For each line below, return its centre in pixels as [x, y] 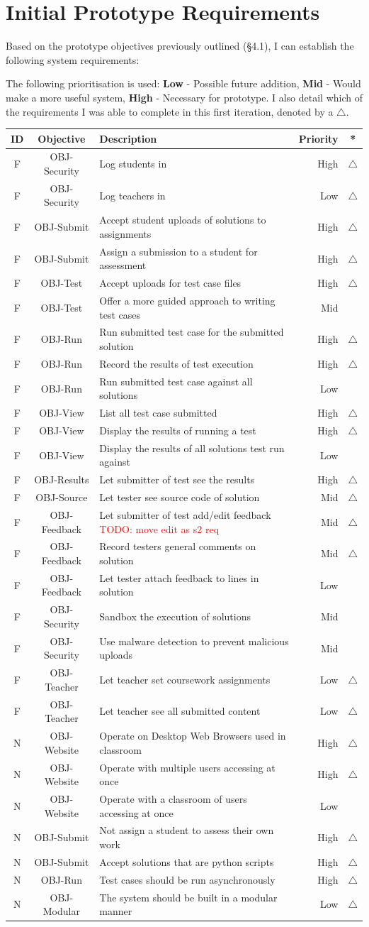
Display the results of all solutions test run [192, 448]
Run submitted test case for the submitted [192, 332]
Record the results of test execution [176, 363]
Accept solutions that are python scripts [187, 861]
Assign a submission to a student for [178, 251]
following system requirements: [73, 59]
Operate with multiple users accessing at [187, 767]
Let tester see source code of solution [180, 497]
